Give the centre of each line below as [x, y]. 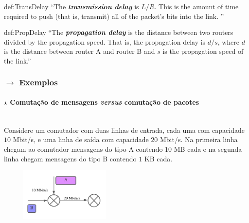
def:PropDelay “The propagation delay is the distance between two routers [119, 32]
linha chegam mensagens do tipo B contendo [70, 158]
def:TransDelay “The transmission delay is [71, 6]
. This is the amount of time [196, 6]
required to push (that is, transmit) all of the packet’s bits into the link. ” [114, 16]
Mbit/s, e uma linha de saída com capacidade [81, 139]
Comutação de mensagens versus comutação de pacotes [105, 102]
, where [229, 41]
